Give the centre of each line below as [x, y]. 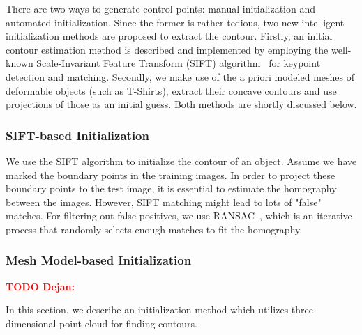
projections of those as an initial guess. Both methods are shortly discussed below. [181, 104]
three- [304, 310]
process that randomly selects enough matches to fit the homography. [154, 229]
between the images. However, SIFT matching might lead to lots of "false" [164, 202]
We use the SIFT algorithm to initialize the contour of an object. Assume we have [181, 161]
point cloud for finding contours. [128, 323]
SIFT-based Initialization [77, 135]
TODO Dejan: [40, 286]
